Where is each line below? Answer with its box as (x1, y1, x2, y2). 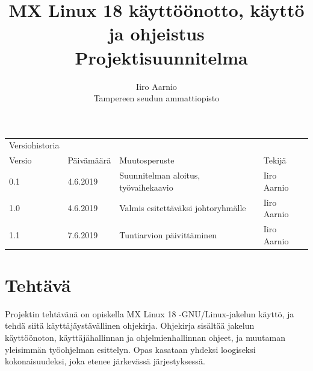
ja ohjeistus (108, 21, 205, 46)
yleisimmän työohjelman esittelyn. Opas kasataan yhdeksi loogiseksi (5, 343, 256, 355)
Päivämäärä (67, 154, 111, 166)
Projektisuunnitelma (75, 45, 248, 69)
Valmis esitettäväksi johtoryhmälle (119, 201, 246, 214)
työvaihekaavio (119, 180, 173, 193)
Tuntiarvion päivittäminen (119, 228, 217, 241)
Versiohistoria (9, 139, 60, 151)
